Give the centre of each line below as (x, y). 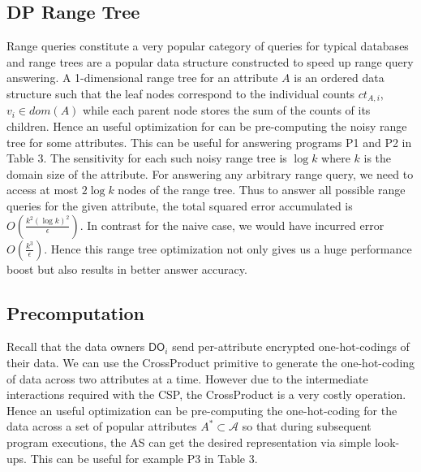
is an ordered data (339, 78)
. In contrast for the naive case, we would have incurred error (232, 225)
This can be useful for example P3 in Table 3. (144, 458)
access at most (43, 190)
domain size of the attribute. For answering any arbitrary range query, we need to (210, 173)
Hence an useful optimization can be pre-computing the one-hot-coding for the (202, 410)
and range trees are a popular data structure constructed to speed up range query (210, 61)
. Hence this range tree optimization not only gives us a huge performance (228, 248)
